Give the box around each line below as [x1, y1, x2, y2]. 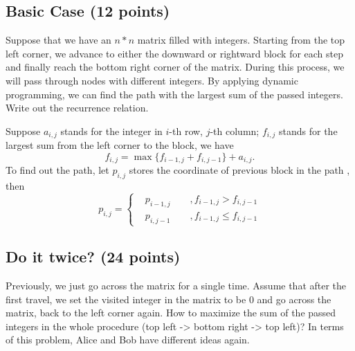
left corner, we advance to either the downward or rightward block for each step [6, 46, 344, 60]
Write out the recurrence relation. [6, 100, 149, 115]
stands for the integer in [60, 123, 163, 138]
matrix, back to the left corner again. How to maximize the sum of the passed [6, 305, 336, 320]
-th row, [169, 123, 203, 138]
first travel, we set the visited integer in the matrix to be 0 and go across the [6, 291, 331, 306]
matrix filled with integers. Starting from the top [137, 33, 345, 47]
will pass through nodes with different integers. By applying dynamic [6, 73, 298, 87]
